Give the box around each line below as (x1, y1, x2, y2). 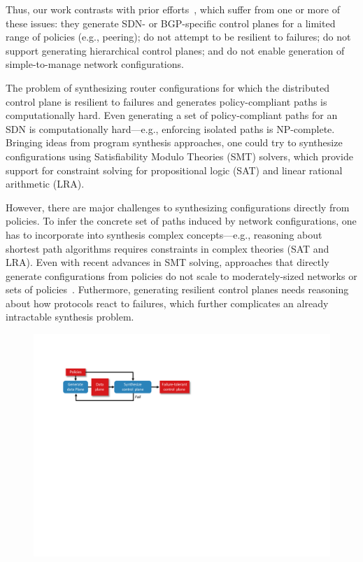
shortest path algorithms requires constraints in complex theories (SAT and (6, 241, 329, 255)
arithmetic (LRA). (6, 176, 85, 191)
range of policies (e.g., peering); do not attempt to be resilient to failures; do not (6, 29, 351, 44)
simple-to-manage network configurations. (6, 57, 184, 71)
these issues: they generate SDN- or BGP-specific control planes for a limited (6, 15, 336, 30)
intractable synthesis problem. (6, 309, 134, 324)
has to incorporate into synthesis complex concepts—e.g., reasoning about (6, 227, 322, 241)
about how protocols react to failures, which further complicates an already (6, 295, 329, 310)
